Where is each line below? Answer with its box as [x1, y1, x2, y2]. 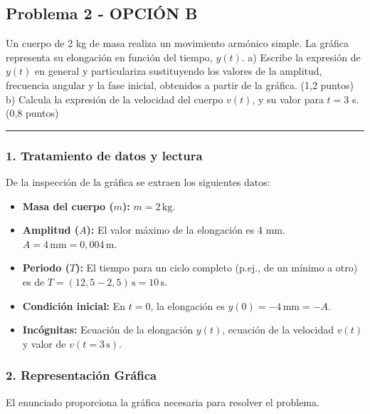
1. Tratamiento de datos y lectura [6, 146, 203, 164]
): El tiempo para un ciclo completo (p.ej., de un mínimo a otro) [75, 260, 358, 275]
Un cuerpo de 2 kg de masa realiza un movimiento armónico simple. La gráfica [6, 36, 349, 51]
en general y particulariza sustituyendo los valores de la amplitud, [35, 63, 322, 78]
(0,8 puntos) [6, 105, 59, 120]
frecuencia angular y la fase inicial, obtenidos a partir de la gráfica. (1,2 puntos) [6, 77, 354, 92]
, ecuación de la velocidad [222, 322, 334, 337]
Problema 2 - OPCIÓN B [6, 2, 198, 24]
